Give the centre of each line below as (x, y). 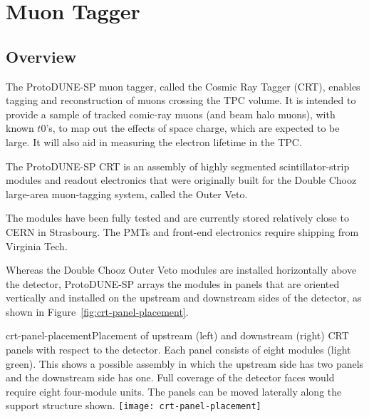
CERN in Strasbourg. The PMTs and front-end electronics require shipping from (182, 231)
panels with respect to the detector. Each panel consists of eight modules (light (178, 350)
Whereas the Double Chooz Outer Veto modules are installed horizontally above (181, 270)
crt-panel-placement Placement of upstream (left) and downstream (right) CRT (177, 335)
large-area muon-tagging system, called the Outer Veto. (127, 194)
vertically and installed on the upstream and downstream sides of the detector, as (184, 298)
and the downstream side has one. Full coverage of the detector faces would (170, 377)
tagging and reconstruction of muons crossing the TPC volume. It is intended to (181, 100)
